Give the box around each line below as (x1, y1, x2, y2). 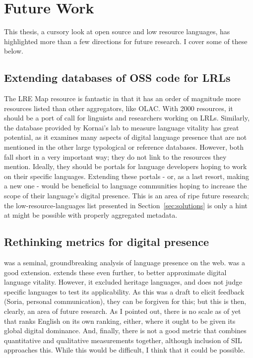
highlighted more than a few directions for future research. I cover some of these (4, 36, 248, 46)
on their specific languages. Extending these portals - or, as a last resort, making (4, 171, 250, 181)
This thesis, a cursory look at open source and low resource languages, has (4, 26, 230, 37)
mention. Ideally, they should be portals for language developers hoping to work (4, 161, 247, 172)
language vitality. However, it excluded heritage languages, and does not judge (4, 277, 243, 287)
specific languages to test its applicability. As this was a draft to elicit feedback (4, 286, 245, 297)
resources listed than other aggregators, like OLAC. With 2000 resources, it (4, 103, 233, 113)
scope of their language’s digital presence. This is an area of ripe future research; (4, 190, 249, 201)
